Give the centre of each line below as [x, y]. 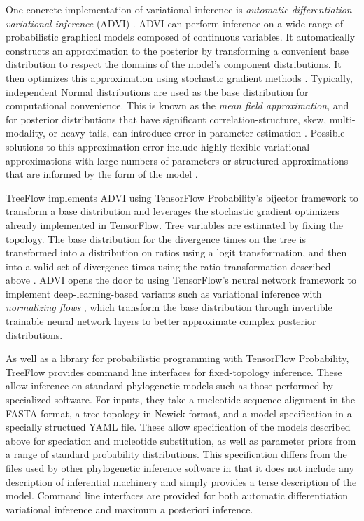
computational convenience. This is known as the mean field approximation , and [177, 105]
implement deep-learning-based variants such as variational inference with [164, 293]
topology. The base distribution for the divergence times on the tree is [156, 238]
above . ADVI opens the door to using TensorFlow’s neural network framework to [181, 280]
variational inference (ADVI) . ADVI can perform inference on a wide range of [175, 23]
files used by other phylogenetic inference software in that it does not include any [180, 468]
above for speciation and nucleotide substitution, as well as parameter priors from [181, 440]
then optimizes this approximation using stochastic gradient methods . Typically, [180, 77]
